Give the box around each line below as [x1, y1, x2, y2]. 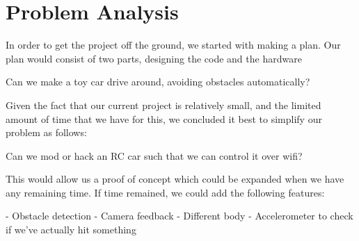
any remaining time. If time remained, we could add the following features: [6, 185, 325, 199]
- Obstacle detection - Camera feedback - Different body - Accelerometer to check [6, 208, 353, 223]
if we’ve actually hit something [6, 222, 136, 237]
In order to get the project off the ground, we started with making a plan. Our [6, 38, 341, 52]
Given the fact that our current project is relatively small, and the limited [6, 97, 321, 112]
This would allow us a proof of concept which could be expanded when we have [6, 172, 344, 186]
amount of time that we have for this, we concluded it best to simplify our [6, 111, 322, 126]
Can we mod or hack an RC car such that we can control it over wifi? [6, 148, 303, 163]
